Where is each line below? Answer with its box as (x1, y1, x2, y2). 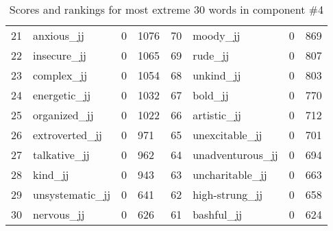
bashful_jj (193, 206, 243, 222)
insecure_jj (33, 47, 86, 63)
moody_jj (193, 27, 241, 43)
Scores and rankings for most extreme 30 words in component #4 (9, 1, 324, 17)
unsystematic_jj (33, 186, 111, 202)
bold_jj (193, 87, 229, 103)
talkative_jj (33, 147, 90, 162)
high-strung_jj (193, 186, 263, 202)
